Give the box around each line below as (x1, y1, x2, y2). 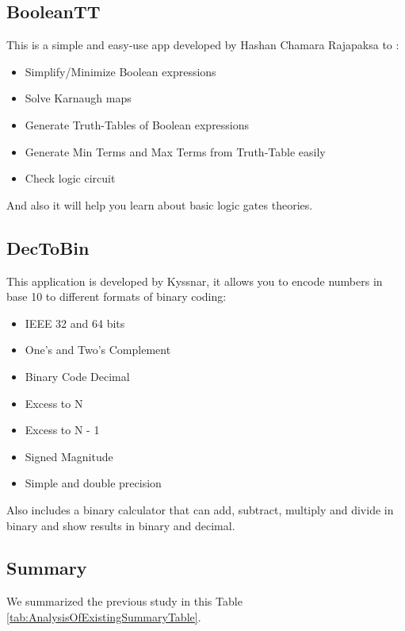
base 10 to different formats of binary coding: (6, 288, 227, 305)
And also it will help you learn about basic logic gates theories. (6, 196, 313, 213)
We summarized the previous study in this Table (6, 593, 243, 610)
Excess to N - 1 (25, 421, 100, 438)
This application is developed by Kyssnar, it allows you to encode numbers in (6, 272, 383, 289)
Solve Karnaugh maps (25, 90, 132, 106)
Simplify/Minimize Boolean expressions (25, 63, 216, 79)
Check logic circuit (25, 170, 116, 187)
